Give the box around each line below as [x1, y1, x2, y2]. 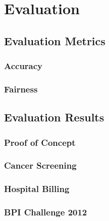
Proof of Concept [4, 136, 76, 148]
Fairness [4, 82, 38, 95]
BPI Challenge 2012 [4, 206, 87, 218]
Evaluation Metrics [4, 33, 105, 48]
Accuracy [4, 59, 43, 72]
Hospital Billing [4, 182, 70, 195]
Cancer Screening [4, 159, 77, 172]
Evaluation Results [4, 109, 104, 125]
